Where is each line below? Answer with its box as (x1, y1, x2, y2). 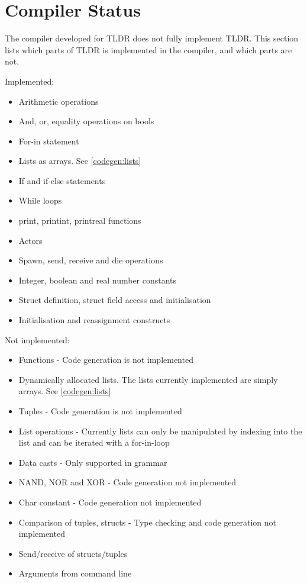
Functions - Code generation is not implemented (18, 353, 193, 366)
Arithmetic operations (18, 95, 99, 107)
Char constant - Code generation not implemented (18, 495, 202, 508)
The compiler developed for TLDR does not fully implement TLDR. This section (5, 32, 299, 44)
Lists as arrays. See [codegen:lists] (18, 154, 141, 167)
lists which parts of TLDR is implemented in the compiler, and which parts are (5, 43, 292, 56)
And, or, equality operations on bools (18, 115, 154, 127)
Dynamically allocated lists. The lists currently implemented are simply (18, 373, 278, 385)
